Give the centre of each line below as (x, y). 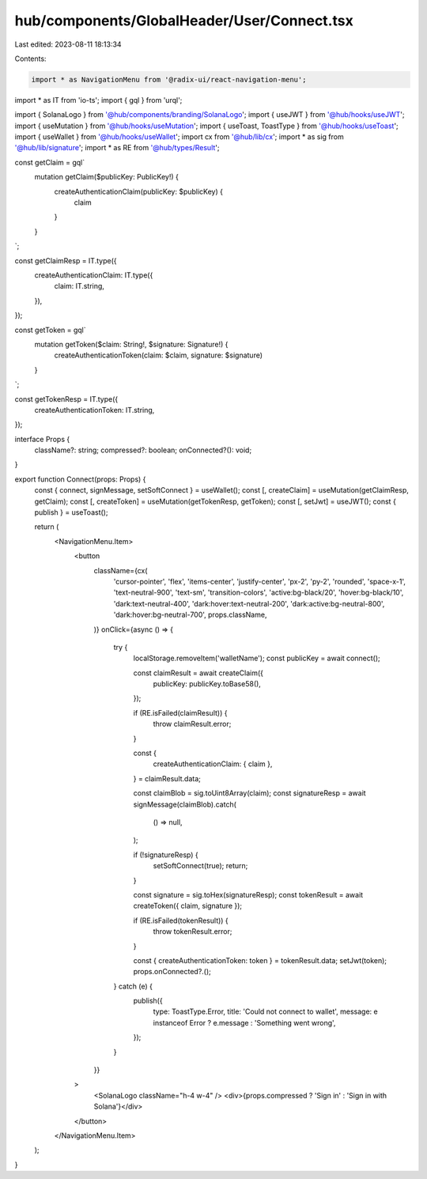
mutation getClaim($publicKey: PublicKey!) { (107, 177)
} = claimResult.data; (167, 778)
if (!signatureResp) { (166, 855)
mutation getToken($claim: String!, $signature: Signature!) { (131, 344)
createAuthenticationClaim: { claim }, (213, 764)
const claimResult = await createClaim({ (198, 673)
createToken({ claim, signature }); (188, 906)
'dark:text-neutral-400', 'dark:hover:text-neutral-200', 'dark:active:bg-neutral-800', (249, 603)
